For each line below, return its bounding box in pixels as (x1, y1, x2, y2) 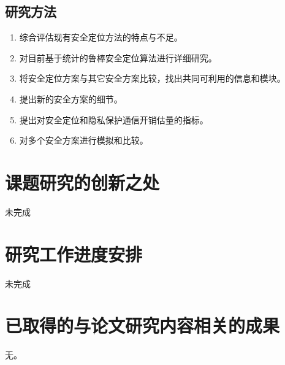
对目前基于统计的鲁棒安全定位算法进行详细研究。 (19, 51, 217, 64)
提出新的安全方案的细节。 (19, 92, 123, 105)
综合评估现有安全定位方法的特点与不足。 (19, 31, 183, 44)
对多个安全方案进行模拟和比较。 (19, 134, 148, 147)
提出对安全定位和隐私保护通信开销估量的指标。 (19, 113, 208, 126)
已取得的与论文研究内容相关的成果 (5, 313, 280, 338)
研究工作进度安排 (5, 241, 143, 266)
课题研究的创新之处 (5, 169, 160, 194)
